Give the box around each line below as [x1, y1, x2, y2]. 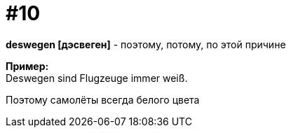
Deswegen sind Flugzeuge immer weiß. [6, 71, 188, 84]
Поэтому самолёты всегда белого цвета [6, 93, 200, 106]
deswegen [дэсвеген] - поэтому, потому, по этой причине [6, 38, 286, 50]
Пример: [6, 59, 49, 72]
